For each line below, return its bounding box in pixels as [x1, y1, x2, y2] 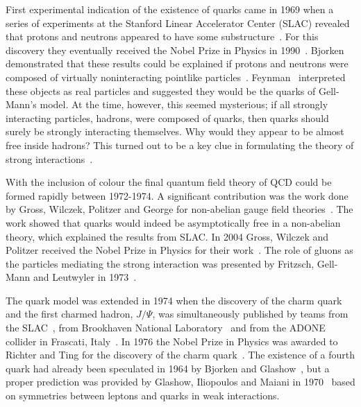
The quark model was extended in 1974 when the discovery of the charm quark [6, 293, 342, 307]
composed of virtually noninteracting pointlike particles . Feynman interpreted [6, 69, 346, 84]
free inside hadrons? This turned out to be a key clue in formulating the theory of [6, 137, 354, 152]
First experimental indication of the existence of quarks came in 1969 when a [6, 2, 334, 16]
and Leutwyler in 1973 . [33, 270, 137, 284]
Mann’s [6, 97, 37, 112]
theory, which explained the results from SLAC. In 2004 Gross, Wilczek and [6, 229, 329, 243]
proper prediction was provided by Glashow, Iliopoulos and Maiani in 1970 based [6, 374, 355, 389]
